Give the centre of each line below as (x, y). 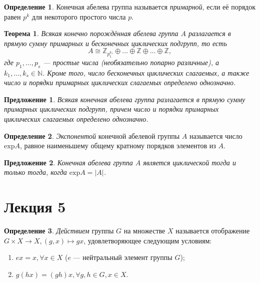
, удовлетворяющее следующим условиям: (148, 240)
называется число (216, 135)
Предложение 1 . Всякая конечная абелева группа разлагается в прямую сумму (125, 99)
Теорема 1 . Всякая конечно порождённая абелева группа (91, 33)
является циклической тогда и (189, 162)
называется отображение (213, 231)
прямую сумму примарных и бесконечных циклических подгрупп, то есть (115, 43)
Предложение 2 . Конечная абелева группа (68, 162)
